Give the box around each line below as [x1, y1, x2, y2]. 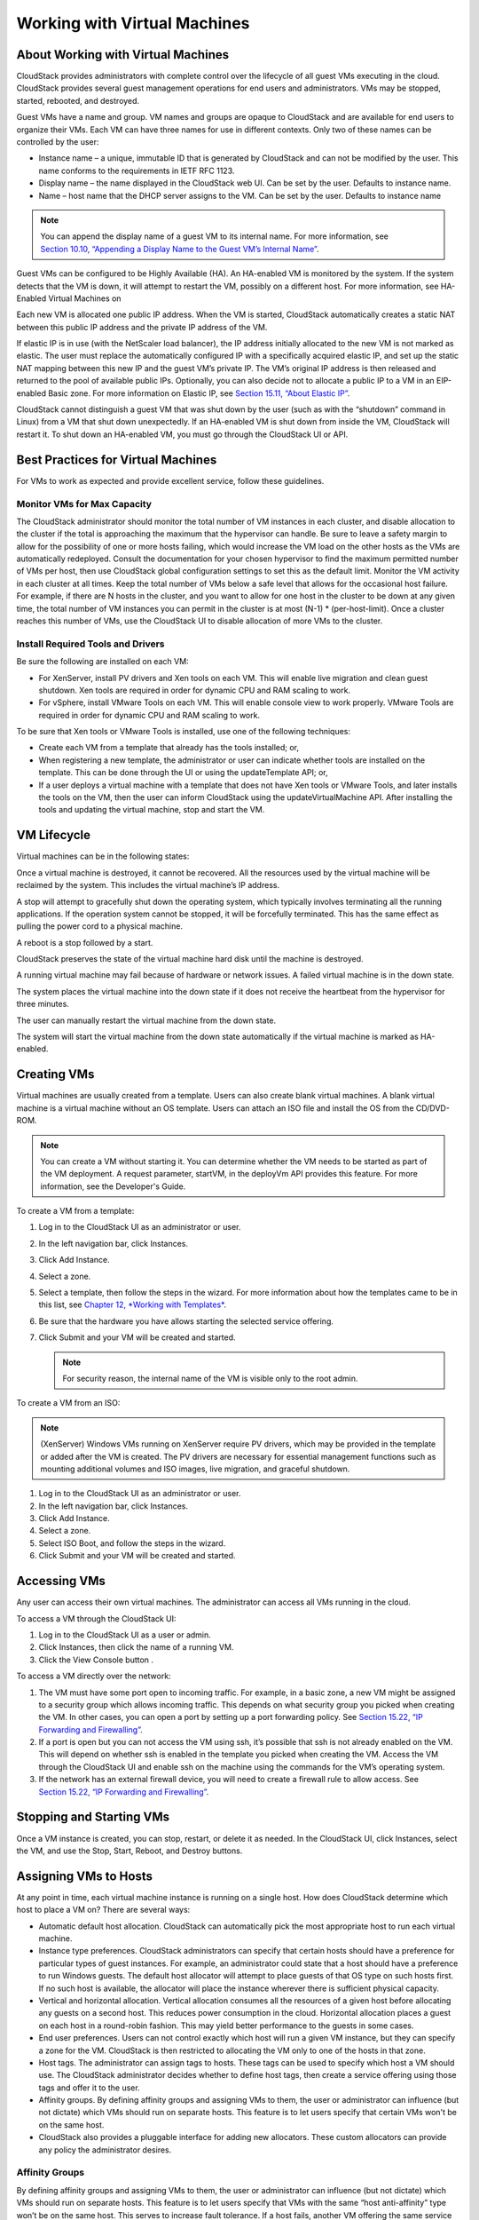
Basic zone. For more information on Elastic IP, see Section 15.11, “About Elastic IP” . [47, 387, 350, 399]
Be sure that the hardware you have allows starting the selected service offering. [38, 1315, 334, 1327]
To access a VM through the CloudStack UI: [16, 1613, 177, 1624]
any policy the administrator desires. [38, 2145, 172, 2155]
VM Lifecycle [16, 828, 90, 843]
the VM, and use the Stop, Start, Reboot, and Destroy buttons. [16, 1845, 243, 1856]
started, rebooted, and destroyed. [16, 95, 140, 106]
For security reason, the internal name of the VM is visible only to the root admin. [62, 1373, 358, 1384]
